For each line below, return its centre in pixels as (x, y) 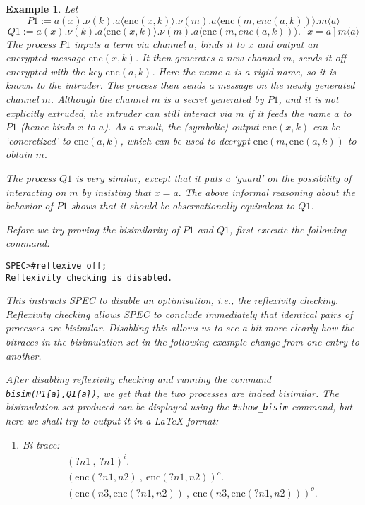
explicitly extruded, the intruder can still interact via (119, 112)
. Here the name (187, 71)
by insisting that (116, 191)
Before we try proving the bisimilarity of (92, 229)
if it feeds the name (289, 112)
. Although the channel (99, 98)
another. (24, 355)
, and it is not (309, 98)
